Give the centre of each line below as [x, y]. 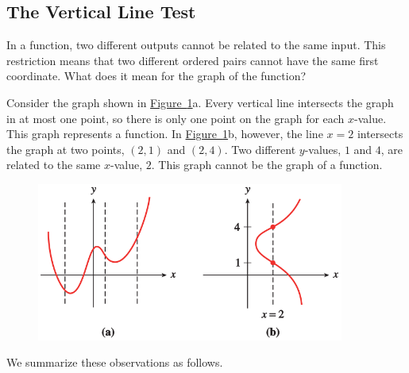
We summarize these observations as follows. [115, 362]
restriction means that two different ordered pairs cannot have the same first [193, 60]
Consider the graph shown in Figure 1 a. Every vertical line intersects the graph [200, 102]
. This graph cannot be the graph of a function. [267, 165]
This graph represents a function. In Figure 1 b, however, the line [165, 134]
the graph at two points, [66, 149]
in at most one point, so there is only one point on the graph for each [176, 118]
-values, [323, 149]
